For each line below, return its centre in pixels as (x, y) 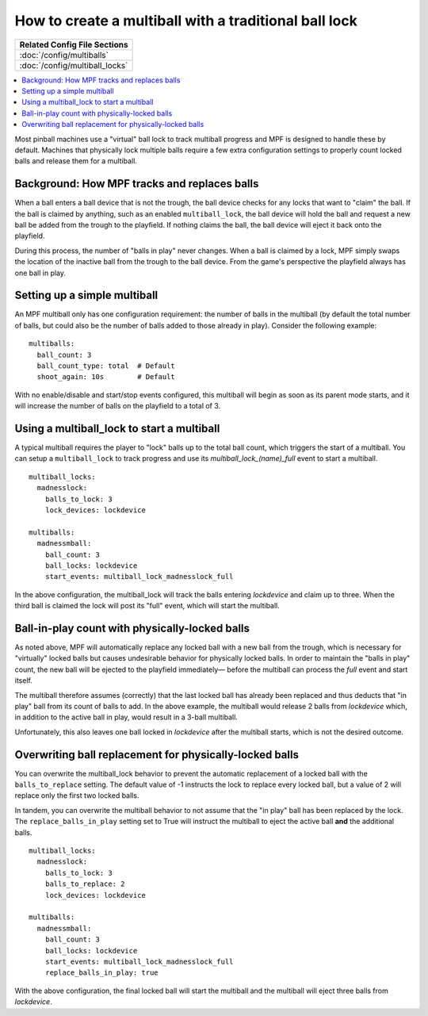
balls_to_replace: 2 (85, 884)
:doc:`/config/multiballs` (64, 55)
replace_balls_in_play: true (101, 973)
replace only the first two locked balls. (77, 796)
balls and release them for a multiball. (76, 161)
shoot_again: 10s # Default (106, 377)
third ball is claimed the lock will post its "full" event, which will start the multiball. (147, 606)
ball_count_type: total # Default (106, 366)
